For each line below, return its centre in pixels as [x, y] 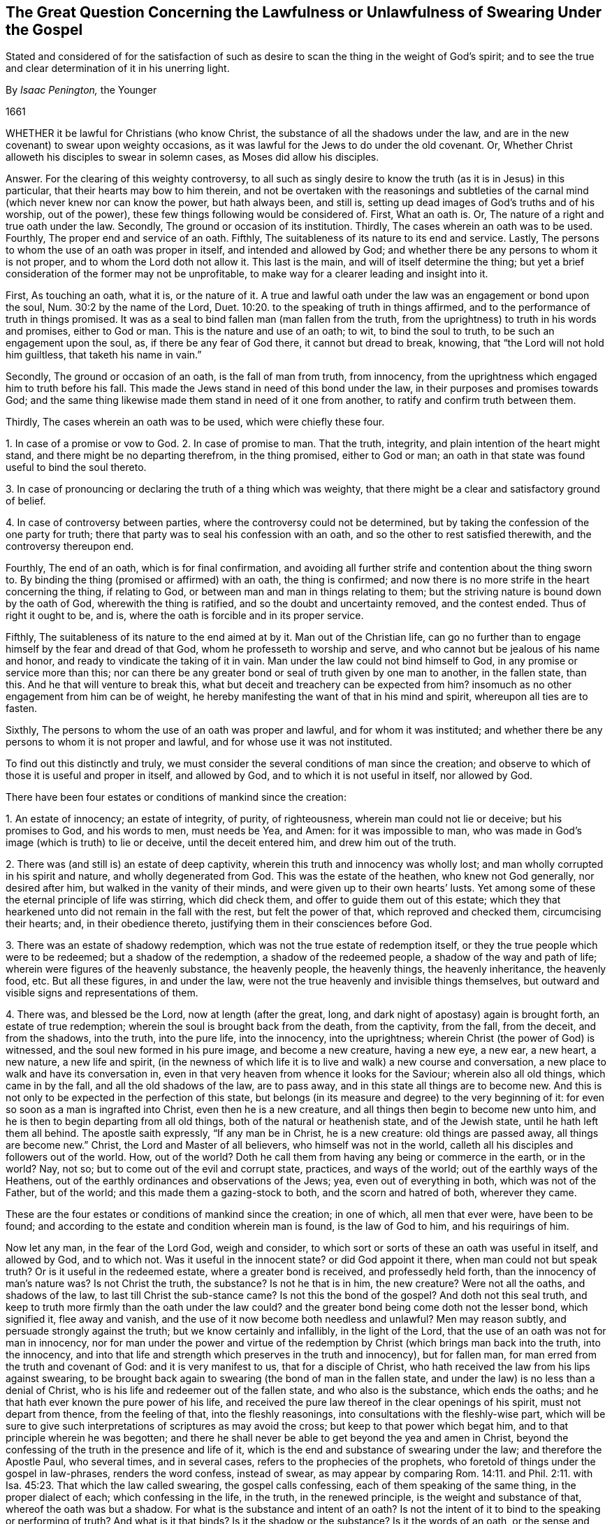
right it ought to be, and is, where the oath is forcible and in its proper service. [185, 616]
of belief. [26, 501]
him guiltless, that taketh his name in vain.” [104, 355]
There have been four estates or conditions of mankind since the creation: [176, 797]
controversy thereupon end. [70, 546]
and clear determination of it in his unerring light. [118, 68]
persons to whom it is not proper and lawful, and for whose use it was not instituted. [199, 742]
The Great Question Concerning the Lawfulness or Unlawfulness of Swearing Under [304, 12]
